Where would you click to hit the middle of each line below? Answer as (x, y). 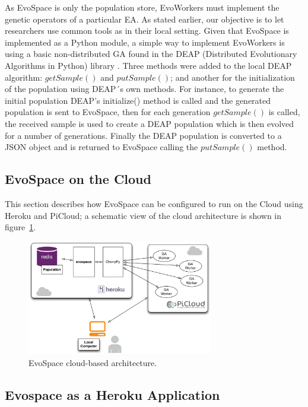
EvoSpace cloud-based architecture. (93, 362)
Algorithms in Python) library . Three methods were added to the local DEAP (148, 65)
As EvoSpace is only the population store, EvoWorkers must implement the (142, 7)
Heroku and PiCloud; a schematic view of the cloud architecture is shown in (143, 215)
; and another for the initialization (233, 77)
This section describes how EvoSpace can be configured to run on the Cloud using (154, 203)
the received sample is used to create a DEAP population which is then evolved (150, 123)
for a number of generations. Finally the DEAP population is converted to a (143, 135)
